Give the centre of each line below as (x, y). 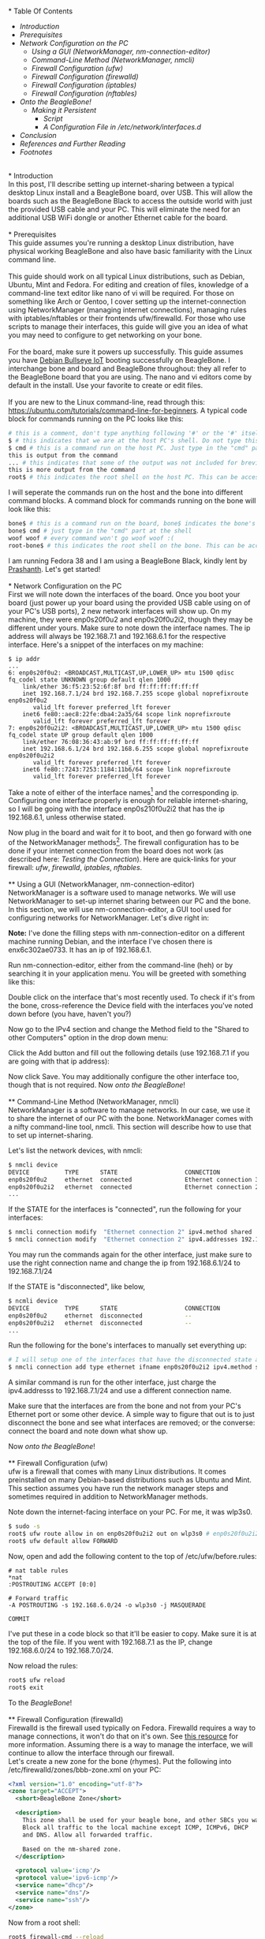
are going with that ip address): (59, 1061)
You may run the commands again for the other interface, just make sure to (130, 1255)
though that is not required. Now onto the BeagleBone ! (97, 1085)
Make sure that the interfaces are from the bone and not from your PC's (125, 1406)
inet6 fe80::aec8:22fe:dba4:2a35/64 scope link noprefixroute (127, 714)
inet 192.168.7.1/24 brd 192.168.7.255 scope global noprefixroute (135, 693)
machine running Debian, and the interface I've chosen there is (110, 941)
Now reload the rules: (43, 1665)
